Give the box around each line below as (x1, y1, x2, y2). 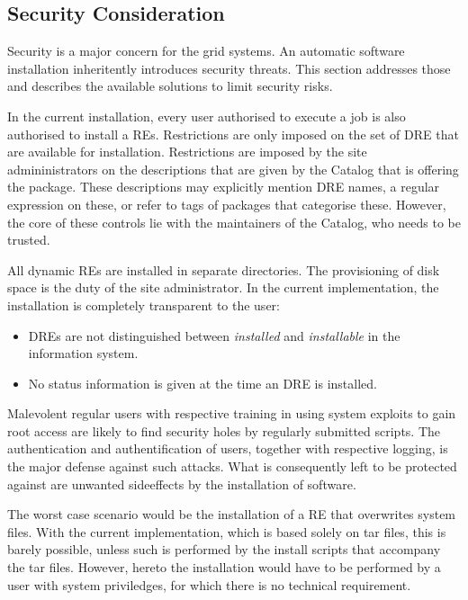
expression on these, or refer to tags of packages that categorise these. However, (7, 194, 446, 213)
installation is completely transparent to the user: (7, 295, 280, 314)
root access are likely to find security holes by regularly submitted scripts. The (7, 421, 441, 440)
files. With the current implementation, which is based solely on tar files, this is (7, 522, 446, 541)
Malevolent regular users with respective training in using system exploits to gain (7, 404, 456, 423)
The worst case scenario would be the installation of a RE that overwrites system (7, 505, 456, 524)
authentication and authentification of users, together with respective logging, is (7, 439, 448, 458)
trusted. (7, 230, 50, 249)
